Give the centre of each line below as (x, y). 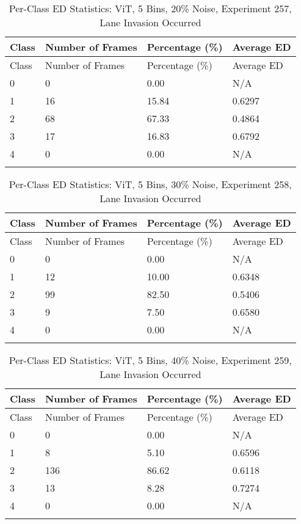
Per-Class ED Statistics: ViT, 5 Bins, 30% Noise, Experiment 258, (150, 184)
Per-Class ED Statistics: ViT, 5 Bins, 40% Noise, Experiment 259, (150, 360)
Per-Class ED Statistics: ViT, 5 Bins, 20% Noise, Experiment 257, (150, 8)
